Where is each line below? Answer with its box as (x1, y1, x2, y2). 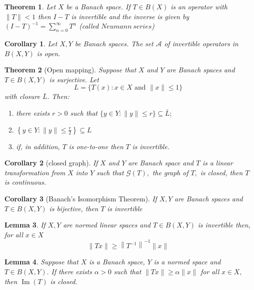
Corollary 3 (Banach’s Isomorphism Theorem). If (4, 193, 157, 203)
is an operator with (170, 1, 227, 11)
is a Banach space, (89, 257, 145, 267)
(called (79, 21, 99, 31)
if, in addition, (16, 141, 60, 151)
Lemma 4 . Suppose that (4, 257, 79, 267)
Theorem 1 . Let (4, 1, 56, 11)
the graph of (152, 167, 189, 177)
